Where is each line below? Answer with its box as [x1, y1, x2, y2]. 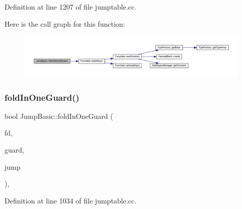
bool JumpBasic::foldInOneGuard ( [5, 110, 113, 121]
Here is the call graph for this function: [5, 18, 125, 29]
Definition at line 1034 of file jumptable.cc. [5, 195, 136, 205]
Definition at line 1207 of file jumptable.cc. [5, 2, 136, 12]
